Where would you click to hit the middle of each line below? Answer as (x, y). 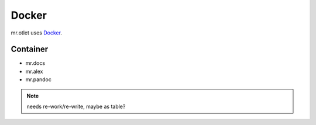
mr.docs (35, 63)
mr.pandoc (39, 79)
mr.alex (34, 71)
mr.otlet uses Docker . (37, 33)
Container (30, 49)
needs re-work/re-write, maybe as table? (76, 107)
